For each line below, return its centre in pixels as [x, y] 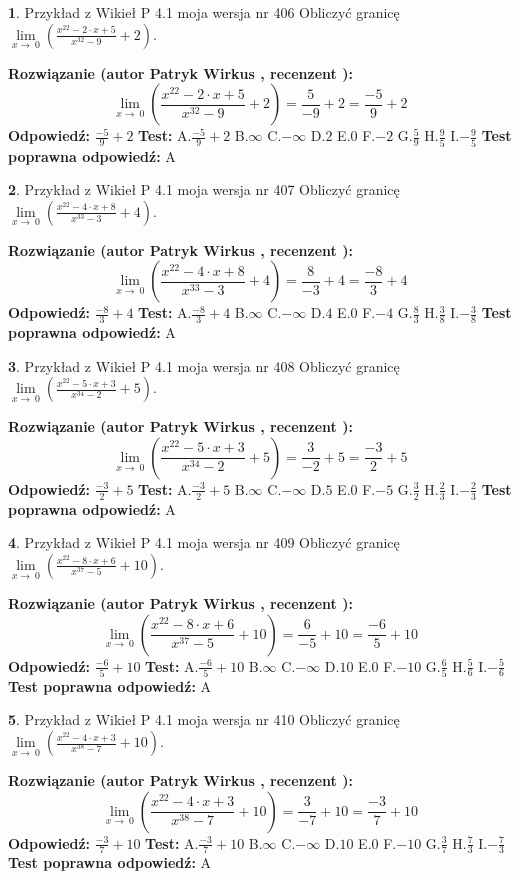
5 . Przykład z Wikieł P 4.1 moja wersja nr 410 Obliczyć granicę [204, 719]
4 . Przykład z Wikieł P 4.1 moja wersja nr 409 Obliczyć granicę [204, 542]
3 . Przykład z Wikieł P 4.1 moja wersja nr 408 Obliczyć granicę [204, 365]
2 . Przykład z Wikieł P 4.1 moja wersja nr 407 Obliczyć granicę [204, 189]
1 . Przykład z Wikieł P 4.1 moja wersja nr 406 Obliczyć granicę [204, 12]
